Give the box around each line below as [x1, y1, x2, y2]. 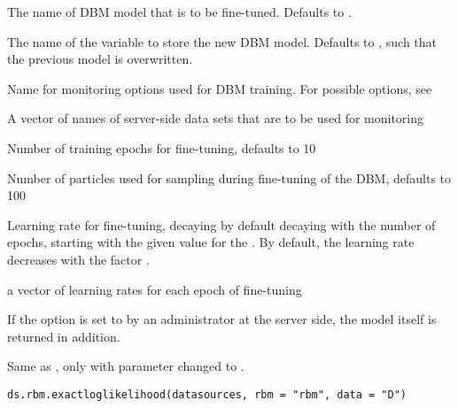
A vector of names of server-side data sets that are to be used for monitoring [7, 109, 424, 127]
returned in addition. [7, 327, 120, 345]
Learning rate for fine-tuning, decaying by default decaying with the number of [7, 215, 436, 234]
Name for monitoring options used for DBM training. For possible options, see [7, 79, 432, 97]
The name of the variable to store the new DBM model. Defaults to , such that [7, 32, 438, 50]
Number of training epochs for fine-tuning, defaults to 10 [7, 138, 316, 157]
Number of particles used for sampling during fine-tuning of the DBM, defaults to [7, 168, 452, 187]
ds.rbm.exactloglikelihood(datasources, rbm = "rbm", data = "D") [7, 388, 408, 401]
